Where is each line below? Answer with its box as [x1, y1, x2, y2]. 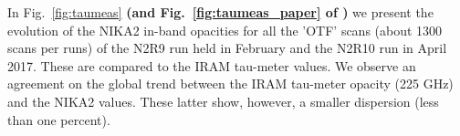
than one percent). [7, 110, 110, 129]
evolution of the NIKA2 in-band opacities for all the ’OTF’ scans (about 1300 [7, 20, 443, 39]
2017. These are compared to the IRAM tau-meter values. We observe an [7, 56, 416, 75]
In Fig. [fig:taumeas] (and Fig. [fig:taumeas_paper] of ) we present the [7, 3, 434, 21]
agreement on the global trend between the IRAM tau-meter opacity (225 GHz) [7, 74, 454, 93]
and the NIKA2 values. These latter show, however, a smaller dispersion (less [7, 91, 439, 110]
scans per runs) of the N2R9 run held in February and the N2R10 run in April [7, 38, 447, 58]
